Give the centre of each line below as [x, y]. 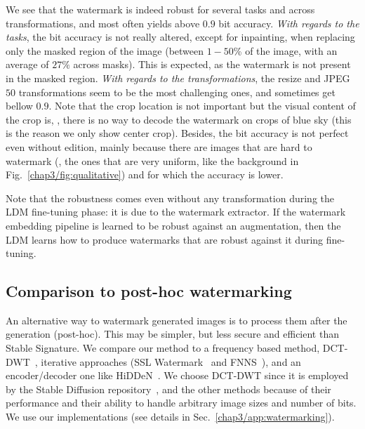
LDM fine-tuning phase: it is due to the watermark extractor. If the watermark [176, 212]
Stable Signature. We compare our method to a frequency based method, [163, 348]
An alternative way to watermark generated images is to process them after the [177, 320]
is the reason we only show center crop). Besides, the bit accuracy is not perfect [177, 133]
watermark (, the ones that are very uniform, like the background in [152, 160]
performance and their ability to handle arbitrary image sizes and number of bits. [181, 403]
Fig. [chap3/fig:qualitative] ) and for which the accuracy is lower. [145, 174]
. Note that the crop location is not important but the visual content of [202, 106]
